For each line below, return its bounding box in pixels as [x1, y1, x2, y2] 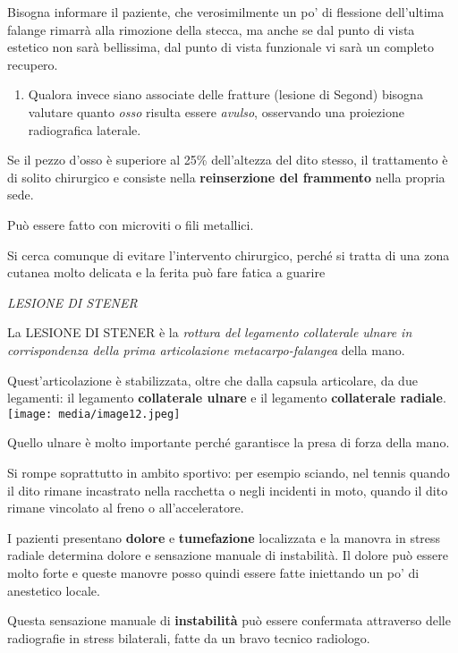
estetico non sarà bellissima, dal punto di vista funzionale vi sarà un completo [7, 38, 434, 56]
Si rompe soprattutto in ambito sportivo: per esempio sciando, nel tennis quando [7, 462, 450, 481]
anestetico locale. [7, 581, 100, 599]
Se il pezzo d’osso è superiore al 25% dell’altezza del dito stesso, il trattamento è [7, 150, 448, 169]
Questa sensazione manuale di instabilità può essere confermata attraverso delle [7, 611, 451, 630]
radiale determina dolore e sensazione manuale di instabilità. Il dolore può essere [7, 546, 448, 564]
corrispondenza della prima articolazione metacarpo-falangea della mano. [7, 340, 405, 359]
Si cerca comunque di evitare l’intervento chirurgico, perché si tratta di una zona [7, 245, 450, 264]
